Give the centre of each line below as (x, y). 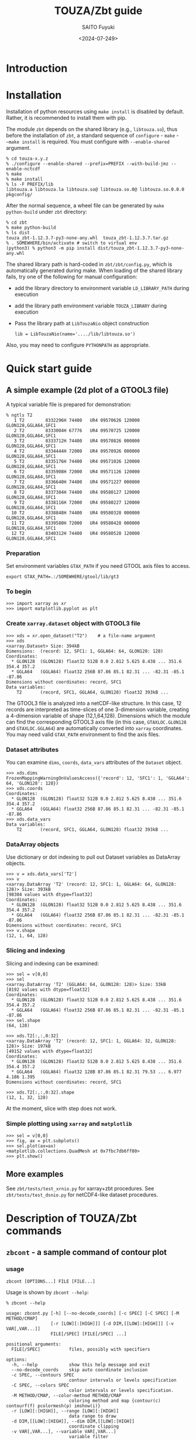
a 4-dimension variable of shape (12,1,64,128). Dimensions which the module (98, 715)
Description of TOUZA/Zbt (71, 1218)
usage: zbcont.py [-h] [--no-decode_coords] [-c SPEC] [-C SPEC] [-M (93, 1313)
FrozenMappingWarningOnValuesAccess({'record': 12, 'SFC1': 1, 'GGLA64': (98, 778)
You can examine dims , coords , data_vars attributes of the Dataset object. (94, 762)
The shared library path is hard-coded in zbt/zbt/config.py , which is (89, 264)
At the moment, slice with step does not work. (61, 1108)
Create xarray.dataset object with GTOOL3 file (73, 624)
